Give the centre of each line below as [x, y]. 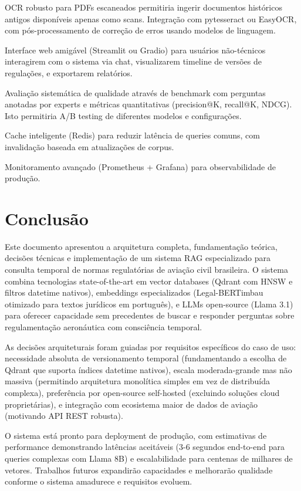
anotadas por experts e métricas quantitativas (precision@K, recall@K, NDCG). [148, 104]
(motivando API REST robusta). [64, 416]
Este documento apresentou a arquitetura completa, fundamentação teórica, [141, 246]
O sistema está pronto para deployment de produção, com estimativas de [136, 435]
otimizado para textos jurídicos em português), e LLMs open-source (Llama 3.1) [149, 304]
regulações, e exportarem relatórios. [69, 72]
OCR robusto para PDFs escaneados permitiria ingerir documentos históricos [143, 7]
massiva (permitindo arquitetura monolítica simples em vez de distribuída [138, 381]
